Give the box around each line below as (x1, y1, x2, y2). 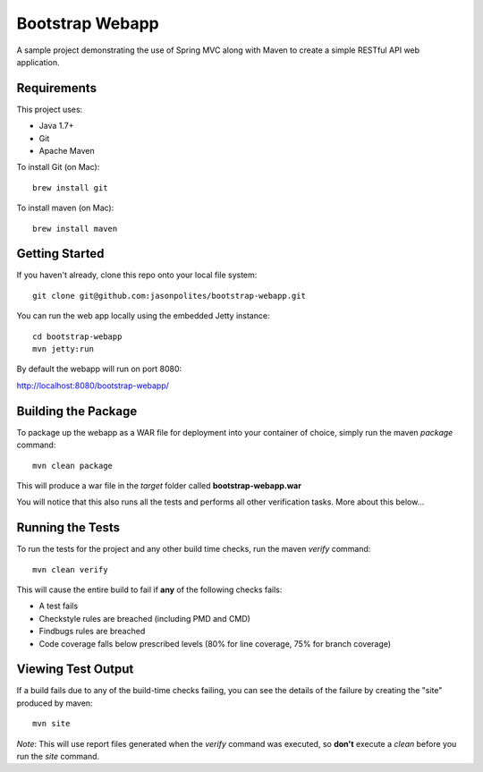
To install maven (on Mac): (16, 202, 114, 214)
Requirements (16, 81, 97, 96)
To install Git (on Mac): (16, 162, 100, 173)
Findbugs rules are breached (38, 626, 146, 637)
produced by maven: (16, 698, 93, 708)
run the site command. (16, 751, 100, 762)
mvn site (32, 718, 71, 729)
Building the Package (16, 403, 138, 419)
